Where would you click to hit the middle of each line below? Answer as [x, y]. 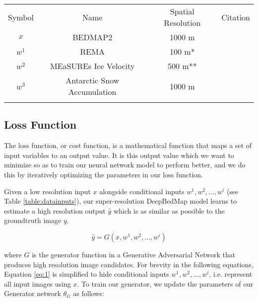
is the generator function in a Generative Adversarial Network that [134, 254]
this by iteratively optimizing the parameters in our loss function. [104, 174]
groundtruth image [33, 220]
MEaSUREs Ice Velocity [92, 66]
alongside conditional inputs [142, 191]
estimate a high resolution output [55, 210]
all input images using [37, 283]
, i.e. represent [231, 274]
